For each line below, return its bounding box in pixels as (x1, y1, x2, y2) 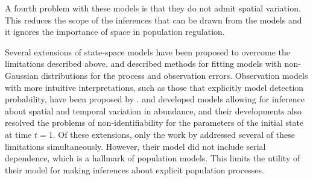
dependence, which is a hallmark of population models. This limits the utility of (5, 152, 300, 164)
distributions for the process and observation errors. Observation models (41, 69, 308, 81)
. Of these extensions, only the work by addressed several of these (52, 128, 295, 140)
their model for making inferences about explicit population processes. (5, 163, 264, 176)
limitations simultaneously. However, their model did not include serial (5, 140, 266, 152)
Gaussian (5, 69, 39, 81)
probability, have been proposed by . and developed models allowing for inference (5, 93, 305, 105)
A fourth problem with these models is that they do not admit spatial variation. (5, 2, 301, 14)
